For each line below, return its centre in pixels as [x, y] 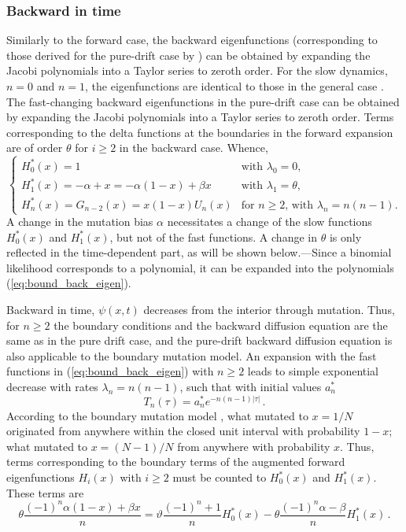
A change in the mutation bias [80, 222]
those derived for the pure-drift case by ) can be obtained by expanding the [188, 55]
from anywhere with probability [254, 446]
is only [345, 236]
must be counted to [220, 477]
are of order [35, 148]
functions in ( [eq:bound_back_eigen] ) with [110, 371]
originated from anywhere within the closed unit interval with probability [183, 431]
